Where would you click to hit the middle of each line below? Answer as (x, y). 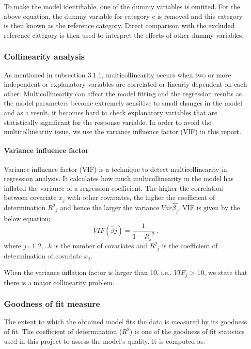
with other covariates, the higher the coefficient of (141, 197)
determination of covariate (43, 255)
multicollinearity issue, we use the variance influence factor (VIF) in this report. (123, 131)
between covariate (30, 197)
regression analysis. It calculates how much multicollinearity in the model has (119, 178)
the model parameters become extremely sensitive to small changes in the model (123, 103)
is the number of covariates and (101, 246)
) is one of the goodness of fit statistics (187, 331)
